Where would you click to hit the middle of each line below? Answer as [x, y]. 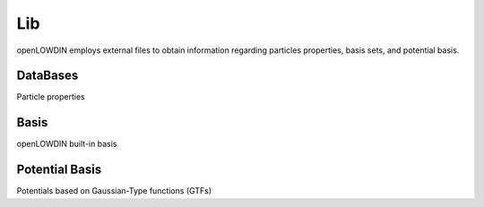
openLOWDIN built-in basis [67, 144]
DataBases [48, 76]
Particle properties [51, 97]
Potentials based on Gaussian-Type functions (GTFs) [114, 191]
